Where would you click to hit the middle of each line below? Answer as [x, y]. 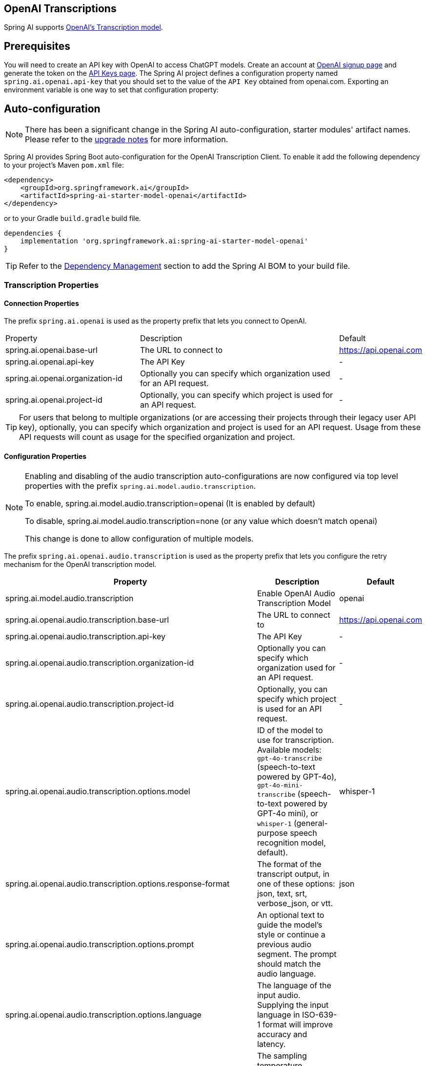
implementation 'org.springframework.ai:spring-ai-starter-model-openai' [164, 241]
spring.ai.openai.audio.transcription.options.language [103, 1014]
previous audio [284, 944]
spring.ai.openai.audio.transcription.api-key [85, 636]
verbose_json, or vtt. [295, 903]
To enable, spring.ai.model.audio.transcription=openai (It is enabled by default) [170, 503]
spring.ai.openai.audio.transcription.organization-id [100, 663]
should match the [289, 964]
